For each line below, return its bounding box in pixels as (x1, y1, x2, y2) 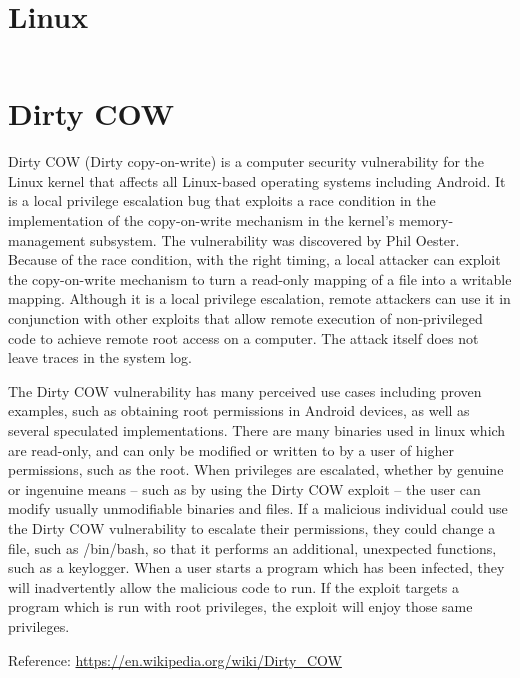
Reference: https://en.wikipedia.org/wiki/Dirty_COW (8, 649, 342, 670)
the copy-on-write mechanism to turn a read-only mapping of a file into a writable (8, 268, 512, 289)
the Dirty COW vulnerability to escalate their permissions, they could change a (8, 517, 496, 538)
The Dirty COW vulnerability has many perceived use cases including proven (8, 380, 482, 401)
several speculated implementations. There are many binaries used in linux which (8, 419, 506, 440)
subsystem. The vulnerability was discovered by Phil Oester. (90, 229, 460, 250)
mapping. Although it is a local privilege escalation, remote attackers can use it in (8, 288, 511, 309)
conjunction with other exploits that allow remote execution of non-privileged (8, 308, 483, 328)
